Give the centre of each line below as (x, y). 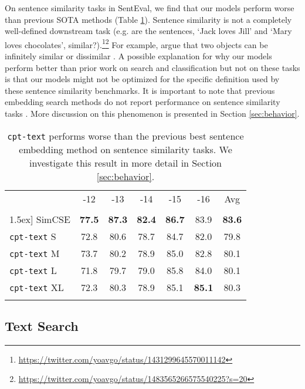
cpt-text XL (37, 287)
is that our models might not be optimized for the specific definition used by (142, 79)
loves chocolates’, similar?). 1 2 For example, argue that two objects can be (136, 43)
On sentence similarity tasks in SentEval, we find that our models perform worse (150, 8)
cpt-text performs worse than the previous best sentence (126, 136)
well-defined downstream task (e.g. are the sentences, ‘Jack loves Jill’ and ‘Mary (148, 31)
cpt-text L (33, 270)
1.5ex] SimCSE (40, 219)
